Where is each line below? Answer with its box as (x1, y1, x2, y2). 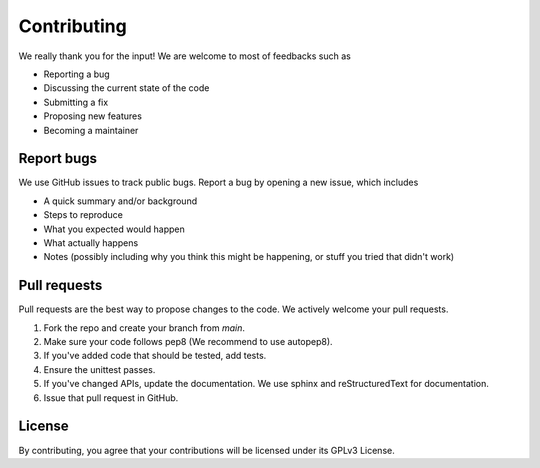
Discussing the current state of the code (43, 82, 210, 94)
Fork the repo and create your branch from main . (43, 321, 245, 334)
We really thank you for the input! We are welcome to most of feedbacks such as (18, 50, 352, 62)
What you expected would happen (43, 223, 185, 235)
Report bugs (18, 150, 98, 167)
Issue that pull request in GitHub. (43, 391, 179, 404)
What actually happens (43, 236, 139, 249)
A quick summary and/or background (43, 195, 198, 207)
